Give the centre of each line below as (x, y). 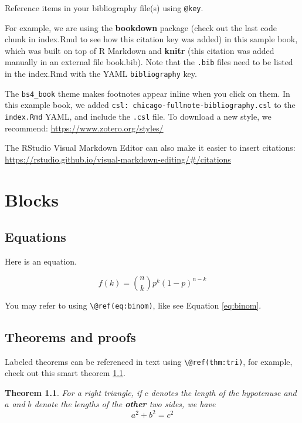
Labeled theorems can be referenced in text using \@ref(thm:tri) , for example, (149, 361)
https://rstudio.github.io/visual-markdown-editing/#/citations (118, 159)
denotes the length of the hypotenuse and (224, 392)
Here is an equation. (41, 261)
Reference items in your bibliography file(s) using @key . (104, 8)
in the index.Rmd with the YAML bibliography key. (101, 74)
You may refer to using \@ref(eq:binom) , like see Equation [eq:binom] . (133, 305)
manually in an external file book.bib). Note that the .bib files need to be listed (149, 62)
